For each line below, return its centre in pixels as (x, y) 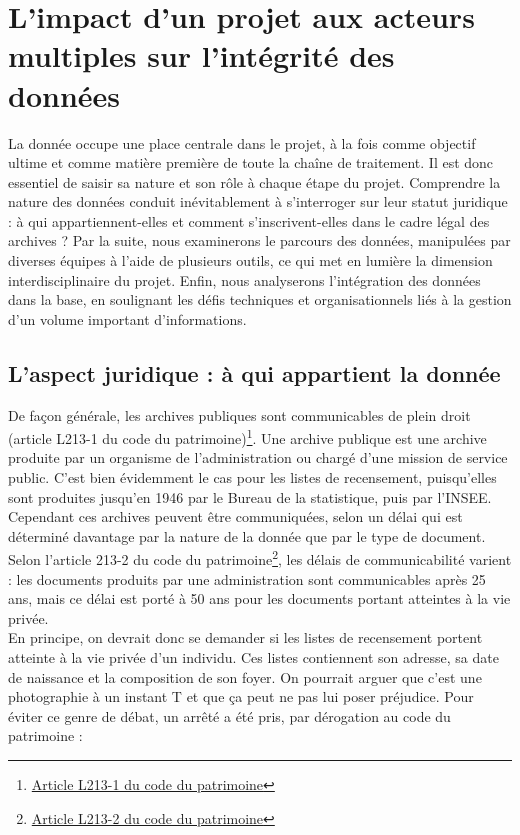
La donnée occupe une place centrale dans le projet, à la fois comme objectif (242, 142)
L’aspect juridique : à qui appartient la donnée (254, 372)
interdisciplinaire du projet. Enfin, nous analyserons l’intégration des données (244, 279)
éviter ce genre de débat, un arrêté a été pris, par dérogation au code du (229, 715)
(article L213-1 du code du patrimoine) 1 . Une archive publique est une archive (247, 436)
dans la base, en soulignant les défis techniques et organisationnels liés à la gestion (260, 299)
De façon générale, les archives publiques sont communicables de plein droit (239, 414)
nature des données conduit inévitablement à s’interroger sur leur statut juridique (258, 201)
